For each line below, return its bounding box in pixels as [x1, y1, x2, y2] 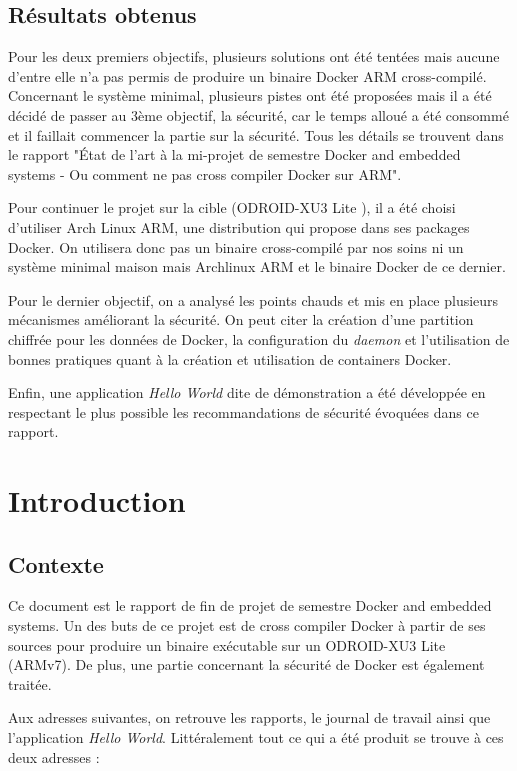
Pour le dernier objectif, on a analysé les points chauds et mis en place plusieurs [8, 289, 499, 310]
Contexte [8, 548, 104, 579]
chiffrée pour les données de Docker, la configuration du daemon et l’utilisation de [8, 328, 510, 349]
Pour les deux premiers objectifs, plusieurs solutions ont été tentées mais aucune [8, 46, 500, 67]
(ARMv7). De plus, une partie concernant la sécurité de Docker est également [8, 654, 485, 675]
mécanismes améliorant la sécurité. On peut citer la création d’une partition [8, 309, 474, 330]
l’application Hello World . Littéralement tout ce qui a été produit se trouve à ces [8, 727, 504, 748]
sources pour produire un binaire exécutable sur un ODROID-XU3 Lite [8, 634, 446, 655]
